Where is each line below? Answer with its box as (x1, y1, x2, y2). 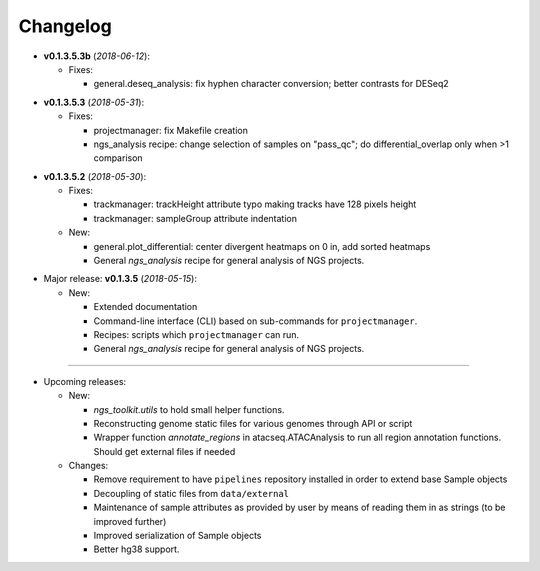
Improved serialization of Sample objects (93, 530, 262, 542)
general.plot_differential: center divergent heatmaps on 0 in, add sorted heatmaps (93, 240, 431, 252)
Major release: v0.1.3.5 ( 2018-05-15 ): (43, 273, 197, 285)
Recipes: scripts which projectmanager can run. (93, 328, 300, 340)
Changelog (18, 15, 112, 37)
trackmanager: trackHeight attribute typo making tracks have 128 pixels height (93, 198, 417, 210)
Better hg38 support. (93, 543, 180, 555)
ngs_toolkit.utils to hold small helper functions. (93, 403, 285, 415)
